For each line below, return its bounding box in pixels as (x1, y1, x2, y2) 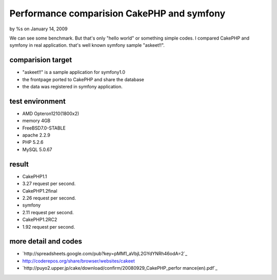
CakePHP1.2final (22, 188, 57, 194)
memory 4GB (22, 118, 51, 124)
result (9, 160, 29, 169)
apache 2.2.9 (22, 132, 51, 138)
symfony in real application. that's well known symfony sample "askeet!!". (9, 42, 165, 48)
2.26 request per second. (22, 195, 76, 201)
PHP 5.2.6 (22, 139, 44, 145)
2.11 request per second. (22, 209, 74, 215)
